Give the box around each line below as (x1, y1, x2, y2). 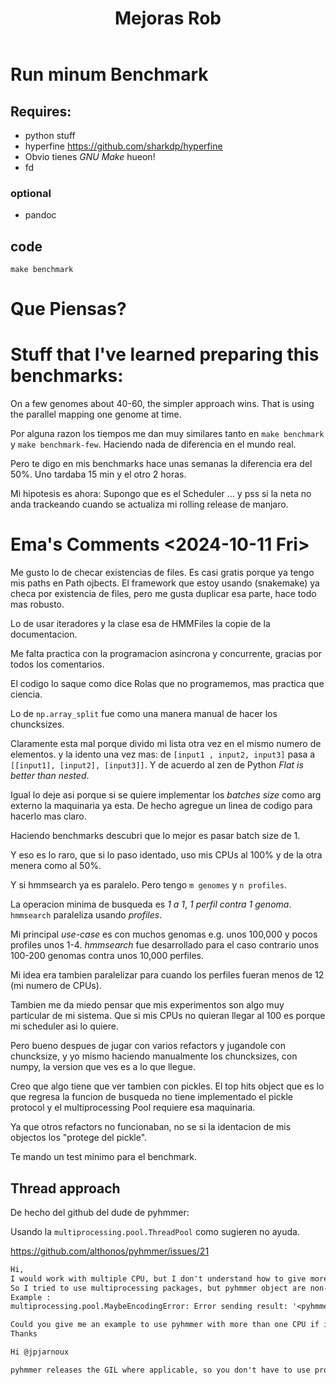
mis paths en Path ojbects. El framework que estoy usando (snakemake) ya (10, 577, 320, 589)
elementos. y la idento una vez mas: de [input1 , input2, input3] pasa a (10, 748, 316, 761)
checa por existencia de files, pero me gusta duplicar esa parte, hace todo (10, 588, 317, 600)
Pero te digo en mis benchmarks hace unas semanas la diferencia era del (10, 458, 313, 470)
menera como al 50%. (10, 860, 102, 872)
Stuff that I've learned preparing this (10, 343, 320, 366)
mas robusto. (10, 598, 65, 611)
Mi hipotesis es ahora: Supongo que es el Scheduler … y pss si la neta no (10, 488, 312, 500)
